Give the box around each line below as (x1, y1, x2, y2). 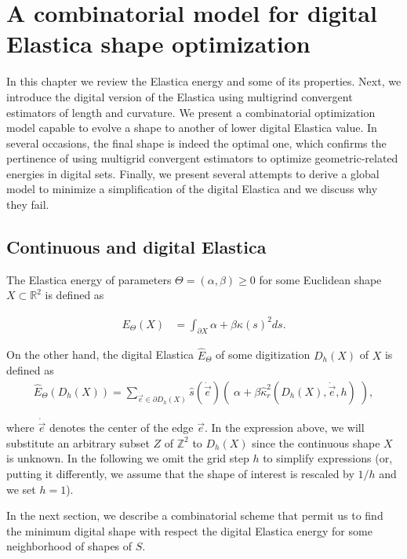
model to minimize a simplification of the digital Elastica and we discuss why (6, 181, 378, 197)
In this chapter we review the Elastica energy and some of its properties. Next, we (6, 73, 402, 90)
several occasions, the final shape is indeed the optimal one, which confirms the (6, 134, 387, 151)
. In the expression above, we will (205, 419, 365, 436)
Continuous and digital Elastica (6, 235, 267, 259)
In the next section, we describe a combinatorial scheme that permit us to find (6, 507, 383, 524)
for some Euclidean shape (259, 271, 382, 287)
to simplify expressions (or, (263, 450, 393, 466)
